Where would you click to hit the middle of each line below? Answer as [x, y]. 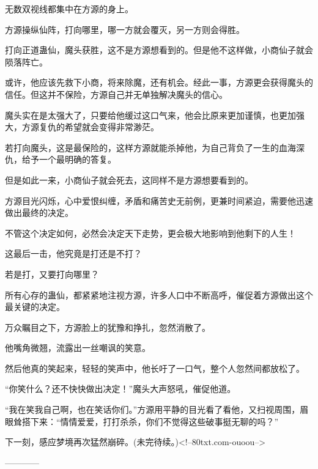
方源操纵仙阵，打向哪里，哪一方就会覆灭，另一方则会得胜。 [125, 29]
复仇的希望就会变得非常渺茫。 [99, 127]
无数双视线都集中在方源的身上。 [69, 9]
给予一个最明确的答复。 [69, 159]
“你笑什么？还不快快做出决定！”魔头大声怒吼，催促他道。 [120, 389]
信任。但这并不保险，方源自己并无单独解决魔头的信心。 [116, 94]
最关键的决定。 [35, 307]
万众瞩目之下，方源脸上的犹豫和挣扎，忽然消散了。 [108, 327]
